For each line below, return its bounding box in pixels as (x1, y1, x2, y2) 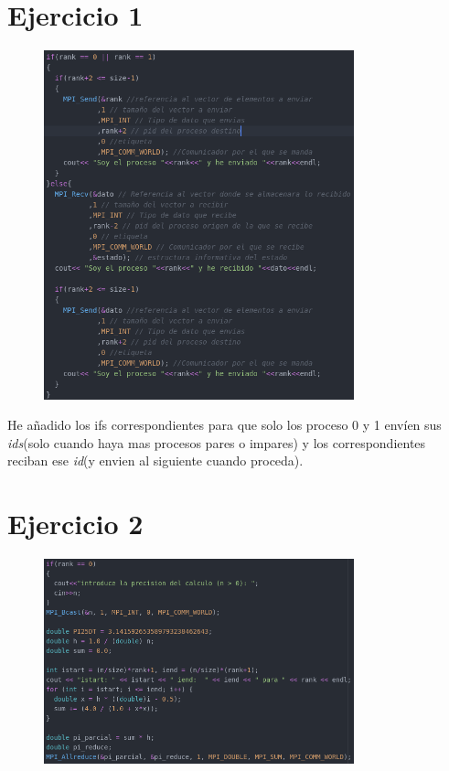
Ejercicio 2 (7, 505, 144, 542)
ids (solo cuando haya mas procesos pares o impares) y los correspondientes (7, 433, 426, 452)
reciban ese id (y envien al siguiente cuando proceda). (7, 451, 304, 470)
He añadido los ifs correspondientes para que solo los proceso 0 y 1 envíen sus (7, 415, 442, 434)
